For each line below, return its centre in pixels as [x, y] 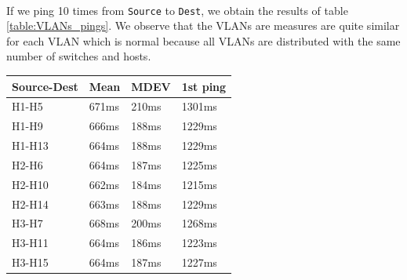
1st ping [204, 86]
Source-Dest [45, 86]
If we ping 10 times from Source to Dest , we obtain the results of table [177, 10]
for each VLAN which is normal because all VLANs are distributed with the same [203, 40]
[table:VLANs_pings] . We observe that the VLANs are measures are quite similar [203, 25]
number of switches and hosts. [79, 56]
